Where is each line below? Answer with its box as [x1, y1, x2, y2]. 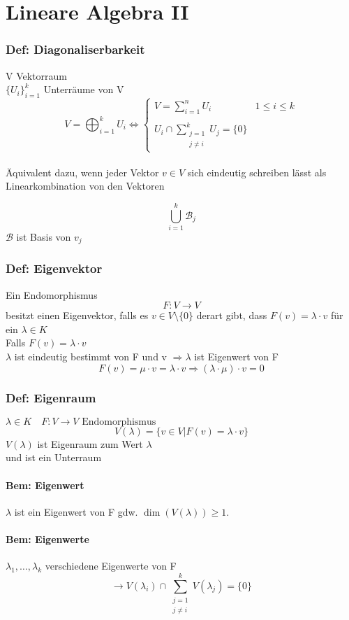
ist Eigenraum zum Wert [37, 436, 143, 451]
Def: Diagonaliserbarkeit [6, 41, 145, 58]
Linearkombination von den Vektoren [6, 178, 165, 193]
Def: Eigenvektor [6, 260, 103, 277]
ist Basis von [16, 229, 71, 244]
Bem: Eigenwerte [6, 531, 89, 546]
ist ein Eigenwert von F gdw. [14, 504, 138, 519]
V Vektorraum [6, 68, 67, 83]
